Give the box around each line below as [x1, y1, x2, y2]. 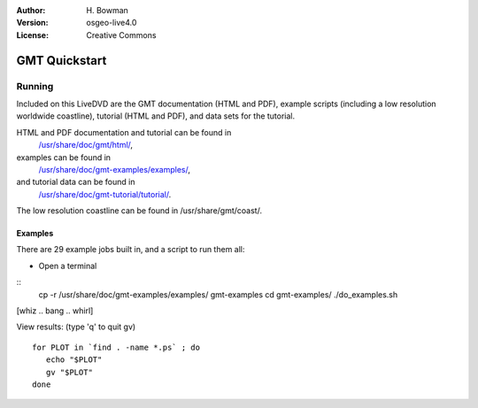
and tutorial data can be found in [16, 177, 135, 188]
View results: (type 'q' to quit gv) [16, 321, 136, 332]
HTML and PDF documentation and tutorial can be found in [16, 127, 232, 137]
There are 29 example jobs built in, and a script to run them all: [16, 244, 245, 255]
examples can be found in [16, 151, 111, 163]
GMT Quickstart [16, 53, 107, 68]
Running [16, 80, 54, 92]
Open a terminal [38, 260, 97, 271]
